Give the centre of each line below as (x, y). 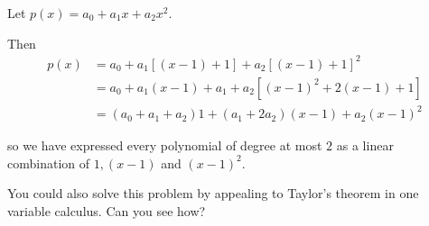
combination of (49, 163)
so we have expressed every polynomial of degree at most (165, 145)
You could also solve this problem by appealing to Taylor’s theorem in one (213, 193)
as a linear (365, 145)
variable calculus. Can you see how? (107, 211)
